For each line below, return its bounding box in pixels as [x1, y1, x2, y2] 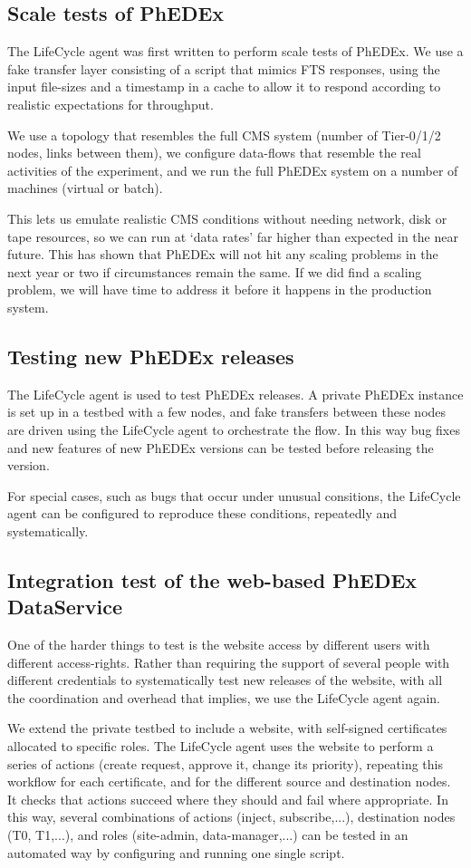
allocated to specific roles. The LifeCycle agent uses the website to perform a [7, 737, 434, 756]
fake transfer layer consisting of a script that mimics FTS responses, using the [7, 59, 440, 78]
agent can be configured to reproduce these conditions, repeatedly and [7, 504, 398, 523]
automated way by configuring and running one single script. [7, 843, 345, 862]
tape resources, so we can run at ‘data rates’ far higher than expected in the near [7, 227, 458, 246]
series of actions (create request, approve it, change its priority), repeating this [7, 754, 443, 773]
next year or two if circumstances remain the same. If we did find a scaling [7, 262, 422, 281]
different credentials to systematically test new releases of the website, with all [7, 670, 443, 690]
